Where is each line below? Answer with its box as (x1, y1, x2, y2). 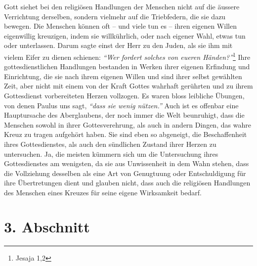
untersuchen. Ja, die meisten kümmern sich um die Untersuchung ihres (4, 148, 218, 159)
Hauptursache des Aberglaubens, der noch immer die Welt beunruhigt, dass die (4, 110, 245, 120)
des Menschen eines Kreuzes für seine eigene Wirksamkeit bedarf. (4, 187, 202, 197)
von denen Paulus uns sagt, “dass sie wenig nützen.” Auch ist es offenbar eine (4, 100, 239, 110)
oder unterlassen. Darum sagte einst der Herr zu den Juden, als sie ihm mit (4, 40, 233, 50)
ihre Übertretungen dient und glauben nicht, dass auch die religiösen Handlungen (4, 177, 251, 188)
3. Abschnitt (4, 216, 90, 236)
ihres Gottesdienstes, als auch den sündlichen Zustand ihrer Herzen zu (4, 138, 216, 149)
